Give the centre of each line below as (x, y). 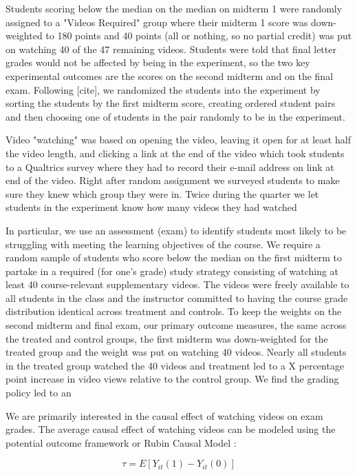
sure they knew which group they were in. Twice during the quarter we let (162, 193)
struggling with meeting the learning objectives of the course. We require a (163, 244)
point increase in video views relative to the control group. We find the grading (172, 379)
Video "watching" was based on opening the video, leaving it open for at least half (178, 140)
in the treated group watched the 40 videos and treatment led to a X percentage (175, 365)
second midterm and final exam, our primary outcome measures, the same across (176, 325)
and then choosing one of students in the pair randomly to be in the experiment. (175, 116)
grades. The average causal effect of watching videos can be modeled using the (171, 429)
